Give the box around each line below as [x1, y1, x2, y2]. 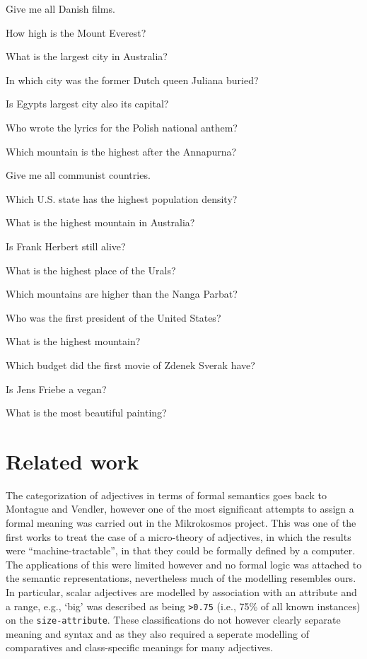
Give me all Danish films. [6, 1, 115, 16]
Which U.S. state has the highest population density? [6, 191, 238, 206]
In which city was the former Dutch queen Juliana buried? [6, 72, 259, 87]
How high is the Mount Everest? [6, 25, 146, 40]
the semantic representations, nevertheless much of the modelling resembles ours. [6, 571, 356, 585]
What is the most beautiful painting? [6, 405, 167, 420]
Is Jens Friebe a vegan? [6, 381, 107, 396]
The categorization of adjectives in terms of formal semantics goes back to [6, 487, 327, 502]
